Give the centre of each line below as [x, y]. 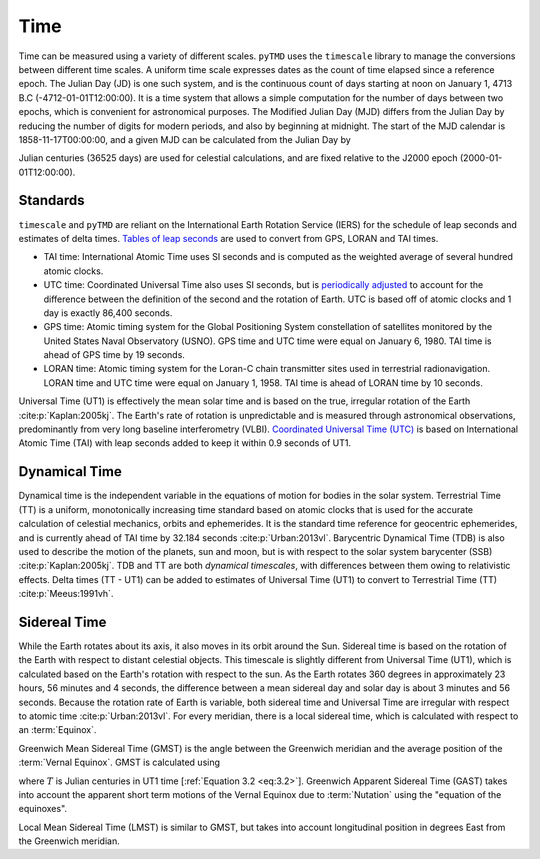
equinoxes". [43, 809]
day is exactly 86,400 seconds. [108, 312]
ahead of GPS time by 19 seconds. [114, 355]
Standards [51, 200]
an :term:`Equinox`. [57, 730]
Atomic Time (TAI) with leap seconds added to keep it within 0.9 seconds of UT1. [185, 443]
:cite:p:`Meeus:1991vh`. [66, 594]
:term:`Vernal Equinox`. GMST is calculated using [119, 762]
